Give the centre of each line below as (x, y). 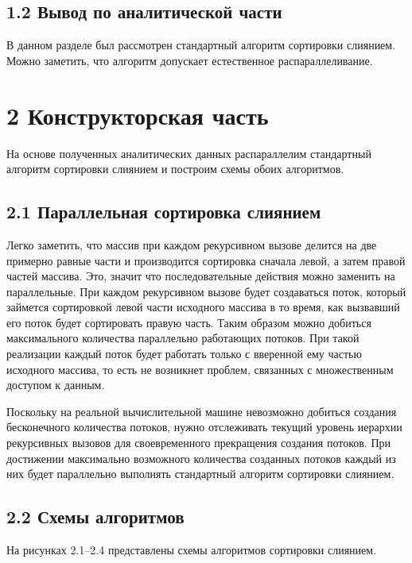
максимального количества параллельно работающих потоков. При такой (183, 338)
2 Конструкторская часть (138, 115)
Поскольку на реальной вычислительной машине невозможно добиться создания (202, 411)
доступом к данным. (56, 385)
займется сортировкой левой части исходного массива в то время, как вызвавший (203, 307)
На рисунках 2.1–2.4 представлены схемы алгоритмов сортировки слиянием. (192, 550)
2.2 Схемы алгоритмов (95, 517)
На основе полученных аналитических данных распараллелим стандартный (189, 153)
